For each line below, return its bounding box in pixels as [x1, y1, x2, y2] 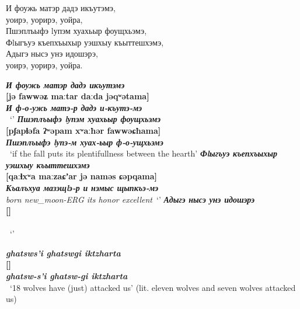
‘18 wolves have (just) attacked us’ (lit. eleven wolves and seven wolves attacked [9, 281, 296, 293]
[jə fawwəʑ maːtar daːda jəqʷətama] [6, 90, 149, 102]
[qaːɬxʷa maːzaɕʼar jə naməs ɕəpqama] [6, 170, 158, 182]
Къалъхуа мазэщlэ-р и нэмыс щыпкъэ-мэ [6, 181, 159, 193]
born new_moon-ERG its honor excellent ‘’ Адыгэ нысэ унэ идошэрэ [6, 193, 254, 205]
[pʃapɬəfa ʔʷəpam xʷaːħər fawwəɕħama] [6, 124, 161, 136]
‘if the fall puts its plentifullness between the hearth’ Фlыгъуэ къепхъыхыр [9, 147, 277, 159]
